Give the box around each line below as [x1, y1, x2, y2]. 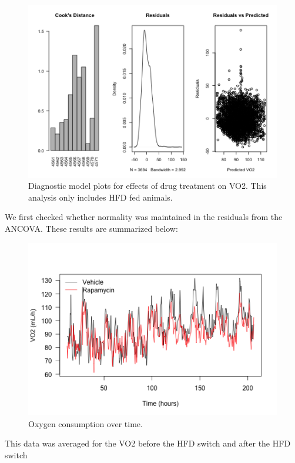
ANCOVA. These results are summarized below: [5, 222, 178, 234]
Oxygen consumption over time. [28, 417, 143, 429]
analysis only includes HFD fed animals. [28, 191, 173, 203]
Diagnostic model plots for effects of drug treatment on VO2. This [28, 179, 267, 192]
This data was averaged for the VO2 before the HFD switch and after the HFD [5, 437, 291, 449]
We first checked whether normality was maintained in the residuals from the [5, 211, 283, 223]
